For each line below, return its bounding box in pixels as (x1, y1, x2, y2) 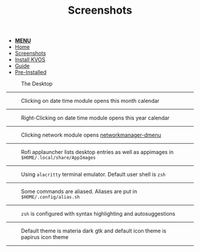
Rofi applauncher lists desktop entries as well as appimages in (21, 149, 174, 156)
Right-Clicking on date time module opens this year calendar (21, 114, 170, 122)
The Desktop (21, 80, 53, 87)
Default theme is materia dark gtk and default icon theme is (21, 227, 167, 235)
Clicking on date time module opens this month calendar (21, 97, 160, 105)
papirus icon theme (21, 234, 68, 241)
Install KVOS (14, 56, 46, 63)
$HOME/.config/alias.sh (21, 194, 80, 200)
